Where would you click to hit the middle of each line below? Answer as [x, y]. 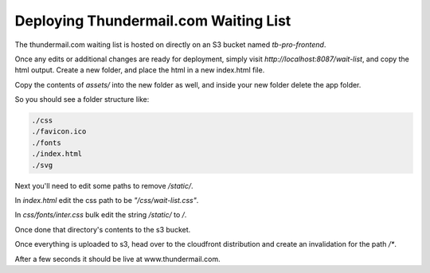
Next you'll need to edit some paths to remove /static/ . [104, 185]
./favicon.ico [59, 132]
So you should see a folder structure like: [82, 99]
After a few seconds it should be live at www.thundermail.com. [117, 259]
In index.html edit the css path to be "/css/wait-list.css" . [107, 201]
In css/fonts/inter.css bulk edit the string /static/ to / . [101, 215]
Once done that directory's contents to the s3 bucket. [103, 229]
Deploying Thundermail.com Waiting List [153, 21]
